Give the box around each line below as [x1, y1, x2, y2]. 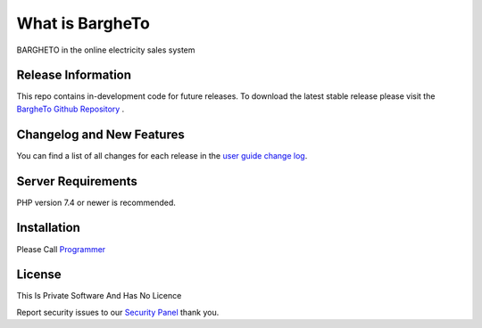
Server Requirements [16, 174, 138, 189]
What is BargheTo [16, 13, 151, 33]
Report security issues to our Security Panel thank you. [16, 307, 220, 317]
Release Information [16, 68, 132, 83]
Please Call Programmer [16, 243, 106, 254]
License [16, 267, 62, 283]
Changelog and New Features [16, 127, 185, 142]
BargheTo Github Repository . [16, 103, 125, 114]
